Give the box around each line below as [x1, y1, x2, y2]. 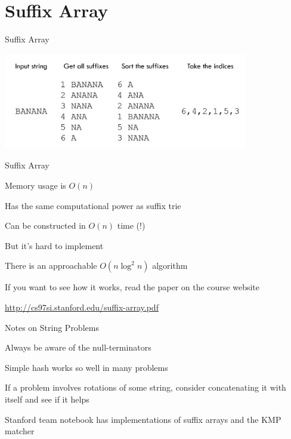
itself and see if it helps [5, 392, 89, 405]
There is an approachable [5, 259, 97, 272]
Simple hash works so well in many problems [5, 361, 168, 373]
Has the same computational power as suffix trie [5, 199, 181, 211]
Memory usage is [5, 179, 66, 191]
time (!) [117, 219, 145, 232]
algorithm [152, 259, 188, 272]
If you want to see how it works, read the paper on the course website [5, 281, 260, 293]
